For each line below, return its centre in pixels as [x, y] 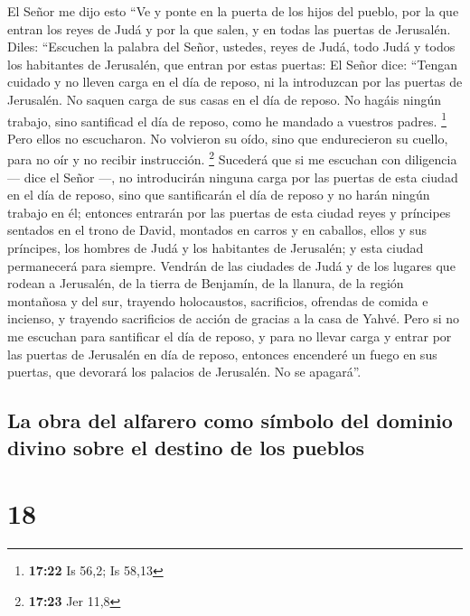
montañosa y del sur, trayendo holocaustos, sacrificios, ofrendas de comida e [218, 300]
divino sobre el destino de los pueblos [186, 447]
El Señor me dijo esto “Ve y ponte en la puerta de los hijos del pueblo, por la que [233, 11]
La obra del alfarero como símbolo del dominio [230, 420]
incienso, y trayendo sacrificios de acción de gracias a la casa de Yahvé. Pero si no [234, 318]
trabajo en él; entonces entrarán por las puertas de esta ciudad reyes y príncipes [229, 212]
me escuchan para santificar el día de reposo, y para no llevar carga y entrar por [230, 336]
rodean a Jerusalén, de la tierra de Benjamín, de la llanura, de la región [206, 283]
